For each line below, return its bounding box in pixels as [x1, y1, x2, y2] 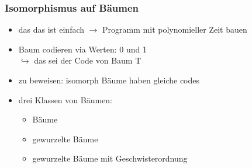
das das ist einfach [18, 23, 85, 36]
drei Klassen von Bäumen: [18, 93, 113, 106]
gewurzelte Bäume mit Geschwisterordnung [32, 152, 188, 164]
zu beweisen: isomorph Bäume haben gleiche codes [18, 74, 199, 86]
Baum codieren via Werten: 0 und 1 [18, 43, 147, 55]
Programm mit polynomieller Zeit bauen [102, 23, 247, 36]
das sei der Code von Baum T [34, 54, 141, 66]
